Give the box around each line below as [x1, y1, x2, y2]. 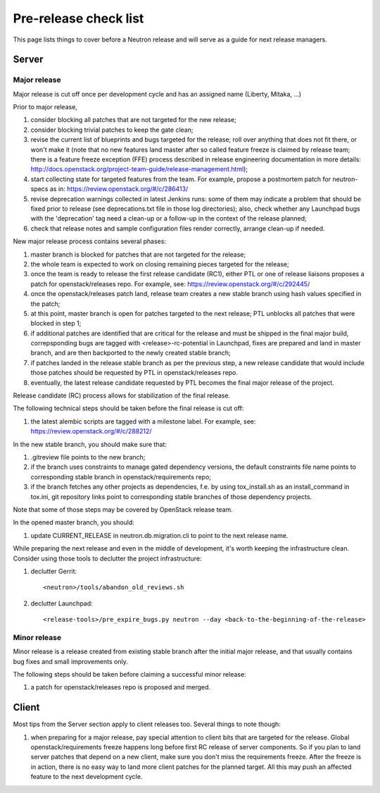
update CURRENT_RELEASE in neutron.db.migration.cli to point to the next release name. [30, 531, 289, 539]
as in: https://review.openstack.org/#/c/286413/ [49, 185, 189, 193]
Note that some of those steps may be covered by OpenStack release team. [13, 505, 234, 514]
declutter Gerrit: [30, 567, 77, 575]
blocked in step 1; [30, 319, 82, 328]
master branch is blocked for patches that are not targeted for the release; [30, 250, 246, 259]
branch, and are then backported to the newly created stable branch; [30, 349, 232, 357]
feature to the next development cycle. [30, 773, 143, 781]
